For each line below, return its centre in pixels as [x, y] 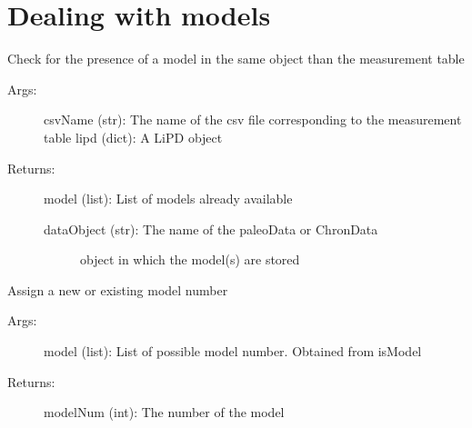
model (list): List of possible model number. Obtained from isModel [233, 351]
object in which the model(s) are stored [190, 259]
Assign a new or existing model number [118, 289]
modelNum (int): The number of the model [164, 412]
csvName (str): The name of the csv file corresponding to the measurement [253, 119]
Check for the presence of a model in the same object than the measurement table [236, 59]
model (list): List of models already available [168, 199]
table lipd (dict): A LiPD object [133, 137]
